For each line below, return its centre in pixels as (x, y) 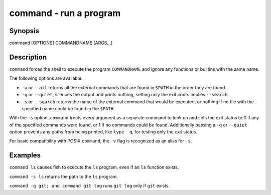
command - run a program (65, 13)
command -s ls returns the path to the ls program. (63, 176)
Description (28, 57)
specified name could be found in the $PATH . (68, 108)
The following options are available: (46, 78)
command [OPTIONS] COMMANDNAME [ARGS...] (61, 43)
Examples (25, 155)
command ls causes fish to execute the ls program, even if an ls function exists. (94, 167)
